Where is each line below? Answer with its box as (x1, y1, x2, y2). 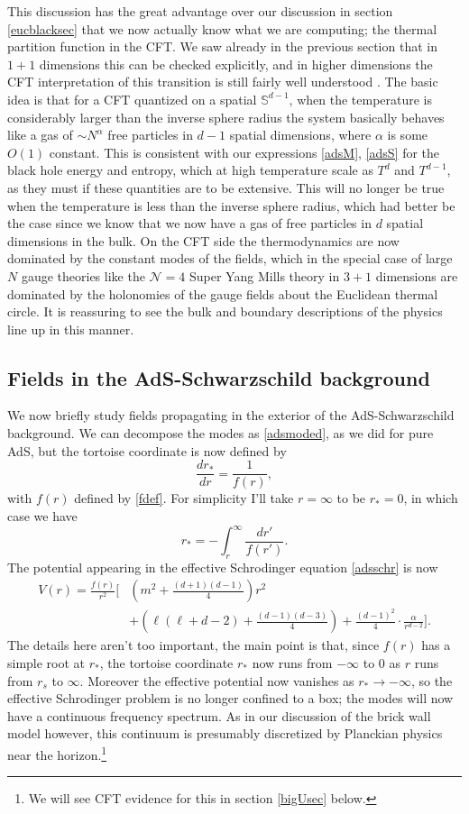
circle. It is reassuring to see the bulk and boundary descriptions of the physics (7, 302, 443, 321)
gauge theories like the (21, 266, 145, 285)
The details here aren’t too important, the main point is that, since (7, 636, 380, 654)
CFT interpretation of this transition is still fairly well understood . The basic (7, 72, 438, 91)
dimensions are (375, 266, 458, 285)
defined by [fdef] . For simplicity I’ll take (74, 489, 294, 508)
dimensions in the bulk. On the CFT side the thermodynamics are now (7, 231, 400, 250)
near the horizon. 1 (7, 742, 107, 764)
